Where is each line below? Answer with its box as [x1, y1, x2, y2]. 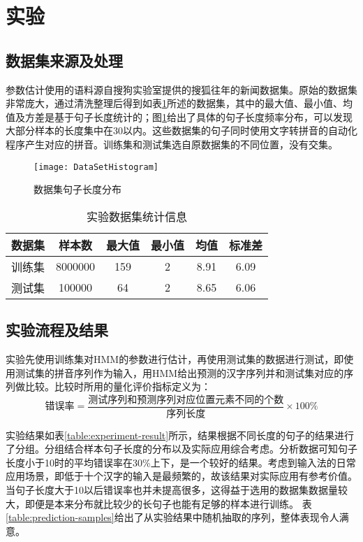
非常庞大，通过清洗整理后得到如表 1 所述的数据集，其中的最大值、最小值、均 [6, 96, 353, 110]
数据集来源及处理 [6, 49, 123, 71]
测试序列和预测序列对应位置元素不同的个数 [88, 394, 284, 405]
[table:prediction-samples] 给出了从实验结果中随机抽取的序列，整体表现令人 [6, 510, 339, 525]
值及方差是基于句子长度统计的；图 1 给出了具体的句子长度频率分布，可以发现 [6, 109, 353, 124]
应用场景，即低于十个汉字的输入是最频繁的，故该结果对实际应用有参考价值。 [6, 469, 357, 483]
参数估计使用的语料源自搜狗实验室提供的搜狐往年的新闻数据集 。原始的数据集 [6, 82, 357, 97]
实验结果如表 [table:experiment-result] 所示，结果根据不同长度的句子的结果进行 [6, 427, 355, 442]
